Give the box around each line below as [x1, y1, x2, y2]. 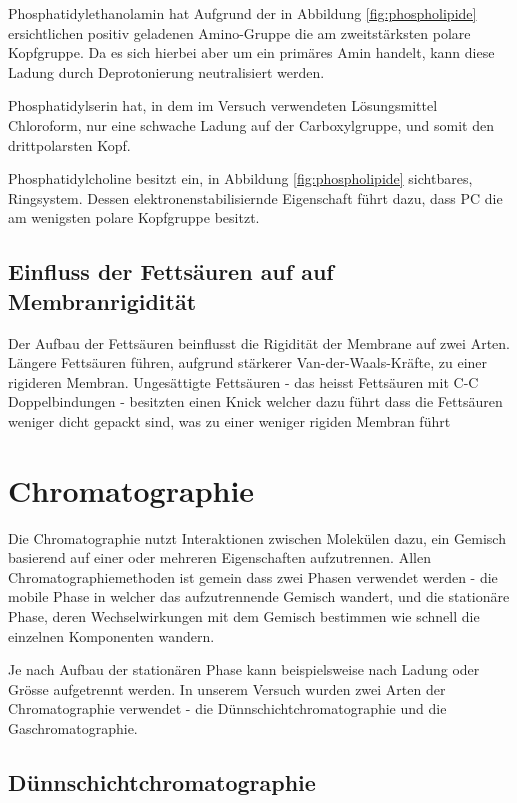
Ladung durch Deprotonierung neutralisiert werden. [8, 61, 325, 82]
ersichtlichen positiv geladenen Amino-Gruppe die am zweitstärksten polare [8, 22, 471, 43]
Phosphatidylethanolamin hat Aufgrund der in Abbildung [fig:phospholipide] [8, 3, 477, 23]
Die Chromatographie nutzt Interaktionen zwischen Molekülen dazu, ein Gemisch [8, 527, 506, 548]
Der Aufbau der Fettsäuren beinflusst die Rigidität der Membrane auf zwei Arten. [8, 332, 510, 353]
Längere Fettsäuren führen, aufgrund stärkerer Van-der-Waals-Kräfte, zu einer [8, 352, 488, 373]
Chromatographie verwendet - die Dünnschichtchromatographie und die [8, 698, 447, 719]
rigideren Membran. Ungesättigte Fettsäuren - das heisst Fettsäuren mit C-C [8, 371, 479, 392]
